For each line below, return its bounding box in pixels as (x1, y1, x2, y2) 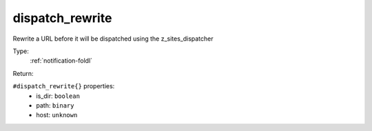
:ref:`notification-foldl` (30, 57, 93, 65)
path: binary (36, 101, 74, 110)
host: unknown (36, 111, 78, 119)
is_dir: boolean (36, 92, 81, 100)
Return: (12, 69, 34, 77)
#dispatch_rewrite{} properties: (12, 82, 115, 90)
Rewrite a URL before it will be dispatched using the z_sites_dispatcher (12, 34, 214, 43)
